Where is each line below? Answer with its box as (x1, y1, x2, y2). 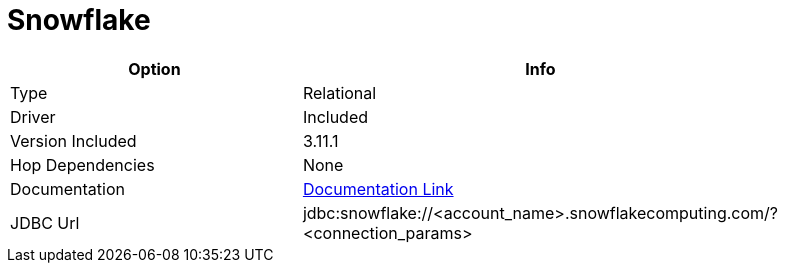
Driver (10, 106, 56, 127)
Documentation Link (302, 178, 454, 199)
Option (128, 58, 181, 79)
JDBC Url (10, 212, 80, 233)
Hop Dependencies (10, 154, 155, 175)
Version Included (10, 130, 137, 151)
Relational (302, 82, 377, 103)
